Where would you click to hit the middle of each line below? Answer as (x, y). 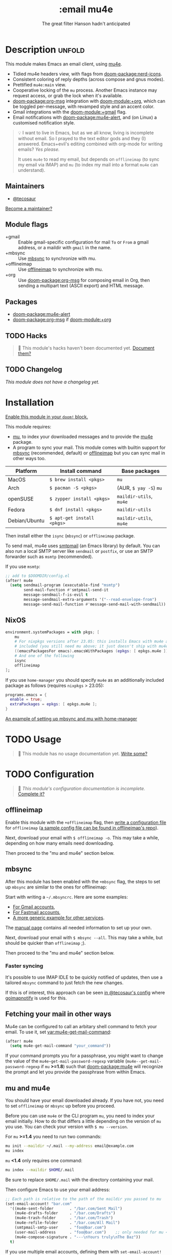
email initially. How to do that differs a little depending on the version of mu (83, 1121)
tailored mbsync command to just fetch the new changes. (64, 982)
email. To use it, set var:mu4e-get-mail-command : (58, 1032)
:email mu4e (86, 9)
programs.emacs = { (26, 695)
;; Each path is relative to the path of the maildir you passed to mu (83, 1199)
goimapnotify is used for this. (36, 998)
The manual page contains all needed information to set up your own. (79, 927)
